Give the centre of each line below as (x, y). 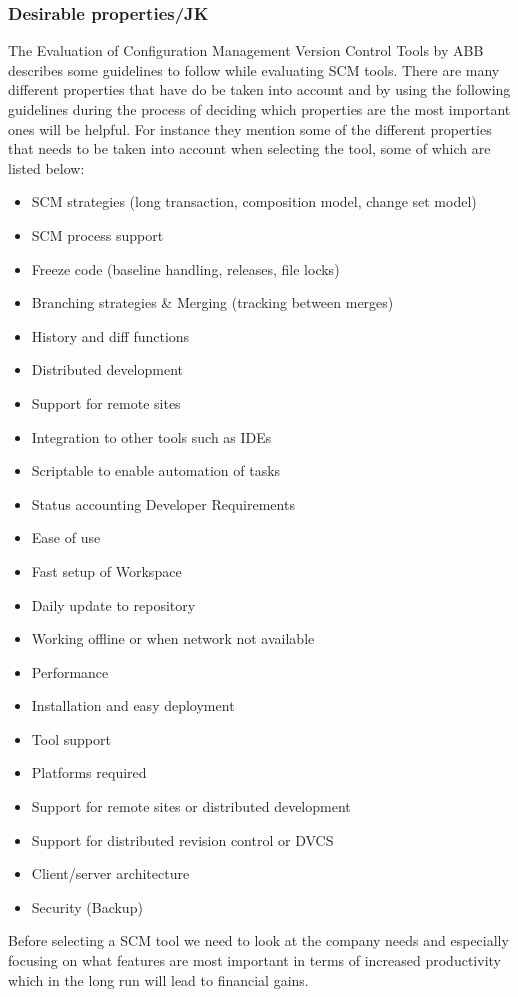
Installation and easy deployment (133, 705)
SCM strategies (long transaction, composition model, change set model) (254, 201)
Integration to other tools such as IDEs (151, 436)
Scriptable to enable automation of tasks (156, 470)
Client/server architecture (110, 873)
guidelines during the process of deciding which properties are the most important (259, 109)
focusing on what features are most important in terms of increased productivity (254, 960)
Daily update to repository (113, 604)
